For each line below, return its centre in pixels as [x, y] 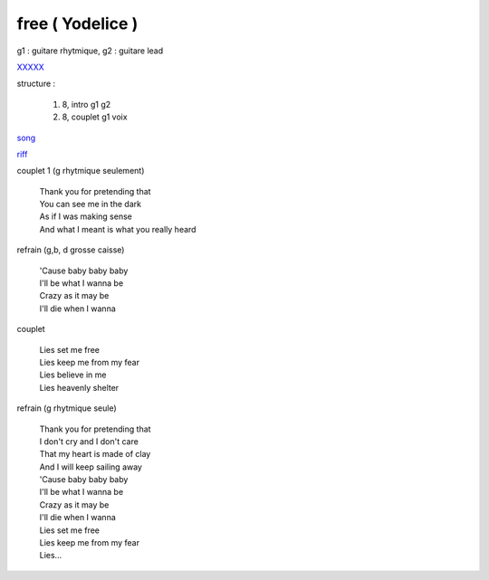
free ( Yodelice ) [77, 24]
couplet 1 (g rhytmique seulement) [81, 171]
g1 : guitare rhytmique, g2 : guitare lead [90, 51]
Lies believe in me [73, 375]
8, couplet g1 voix [95, 117]
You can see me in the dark [91, 204]
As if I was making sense [86, 216]
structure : [36, 84]
